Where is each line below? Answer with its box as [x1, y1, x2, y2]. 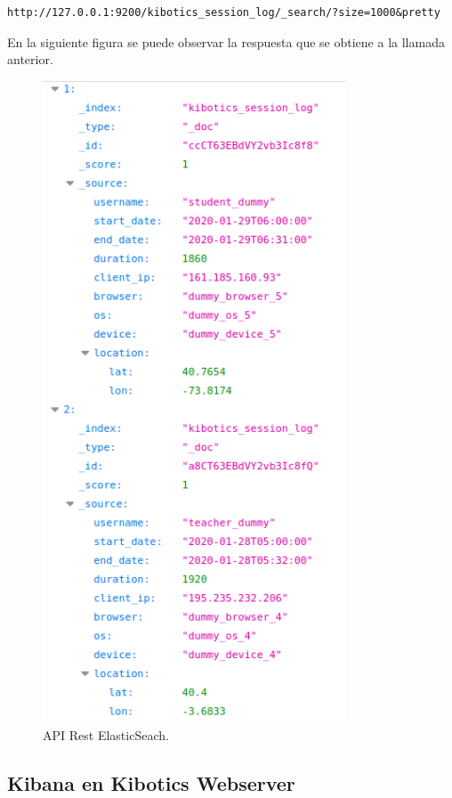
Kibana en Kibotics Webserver [7, 769, 295, 796]
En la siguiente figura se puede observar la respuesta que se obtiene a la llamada [7, 32, 445, 51]
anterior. [7, 50, 53, 69]
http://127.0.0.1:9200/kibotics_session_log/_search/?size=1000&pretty [7, 6, 440, 19]
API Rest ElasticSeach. [43, 725, 169, 744]
